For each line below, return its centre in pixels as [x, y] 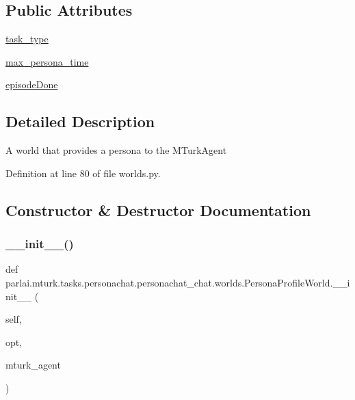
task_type [27, 39]
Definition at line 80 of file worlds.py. [83, 173]
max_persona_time [47, 61]
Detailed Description [80, 121]
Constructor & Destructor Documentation [158, 210]
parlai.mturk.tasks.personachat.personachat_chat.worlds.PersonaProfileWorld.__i [178, 282]
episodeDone [32, 84]
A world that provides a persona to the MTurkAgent [116, 150]
